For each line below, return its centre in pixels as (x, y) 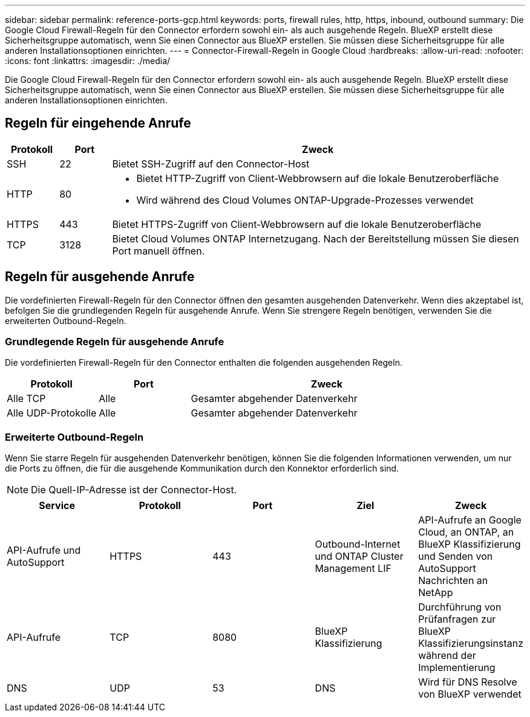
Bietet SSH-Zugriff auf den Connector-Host (211, 164)
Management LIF (353, 569)
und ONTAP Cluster (359, 556)
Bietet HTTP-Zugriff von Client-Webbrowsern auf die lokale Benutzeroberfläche (318, 178)
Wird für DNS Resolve (468, 682)
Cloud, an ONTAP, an (466, 532)
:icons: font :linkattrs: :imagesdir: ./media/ (88, 61)
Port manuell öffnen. (159, 251)
